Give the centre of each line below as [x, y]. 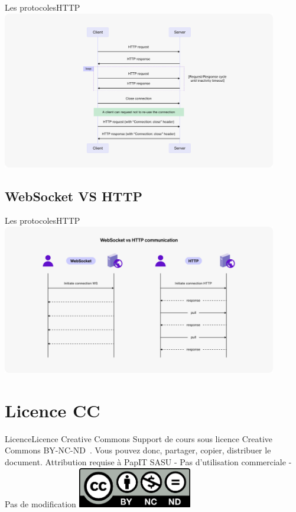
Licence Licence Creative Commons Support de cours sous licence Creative [139, 438]
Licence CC [53, 410]
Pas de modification [40, 503]
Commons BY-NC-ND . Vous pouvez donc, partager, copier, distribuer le [138, 450]
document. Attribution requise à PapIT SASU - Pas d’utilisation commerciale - [148, 461]
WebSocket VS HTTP [74, 196]
